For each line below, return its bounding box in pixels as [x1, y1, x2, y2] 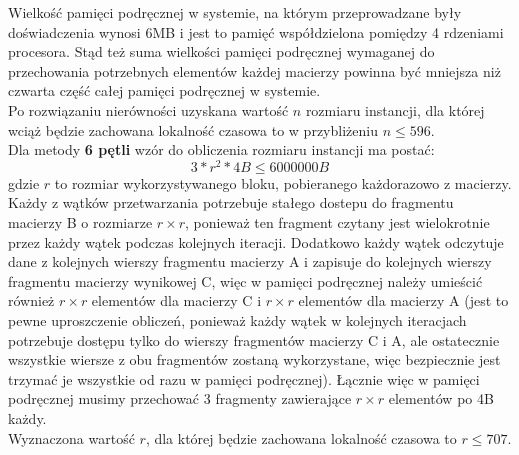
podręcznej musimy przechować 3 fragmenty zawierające [8, 388, 352, 409]
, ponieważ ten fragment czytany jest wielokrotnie [185, 212, 490, 233]
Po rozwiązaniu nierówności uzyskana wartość [8, 99, 289, 120]
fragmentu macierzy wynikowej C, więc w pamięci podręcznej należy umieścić [8, 270, 483, 291]
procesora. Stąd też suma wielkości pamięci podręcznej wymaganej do [8, 41, 435, 62]
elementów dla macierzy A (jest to [298, 290, 509, 311]
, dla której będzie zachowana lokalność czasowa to [145, 427, 457, 448]
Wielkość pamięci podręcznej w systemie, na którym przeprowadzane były [8, 2, 462, 22]
